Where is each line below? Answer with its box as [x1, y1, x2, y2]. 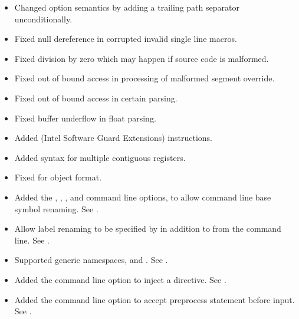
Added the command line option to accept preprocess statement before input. [14, 293, 295, 305]
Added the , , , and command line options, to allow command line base [14, 190, 271, 203]
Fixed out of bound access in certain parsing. [14, 91, 178, 104]
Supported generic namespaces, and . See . [14, 254, 168, 266]
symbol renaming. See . [14, 202, 98, 215]
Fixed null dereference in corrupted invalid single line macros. [14, 32, 237, 45]
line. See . [14, 234, 50, 246]
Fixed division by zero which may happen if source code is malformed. [14, 52, 269, 64]
